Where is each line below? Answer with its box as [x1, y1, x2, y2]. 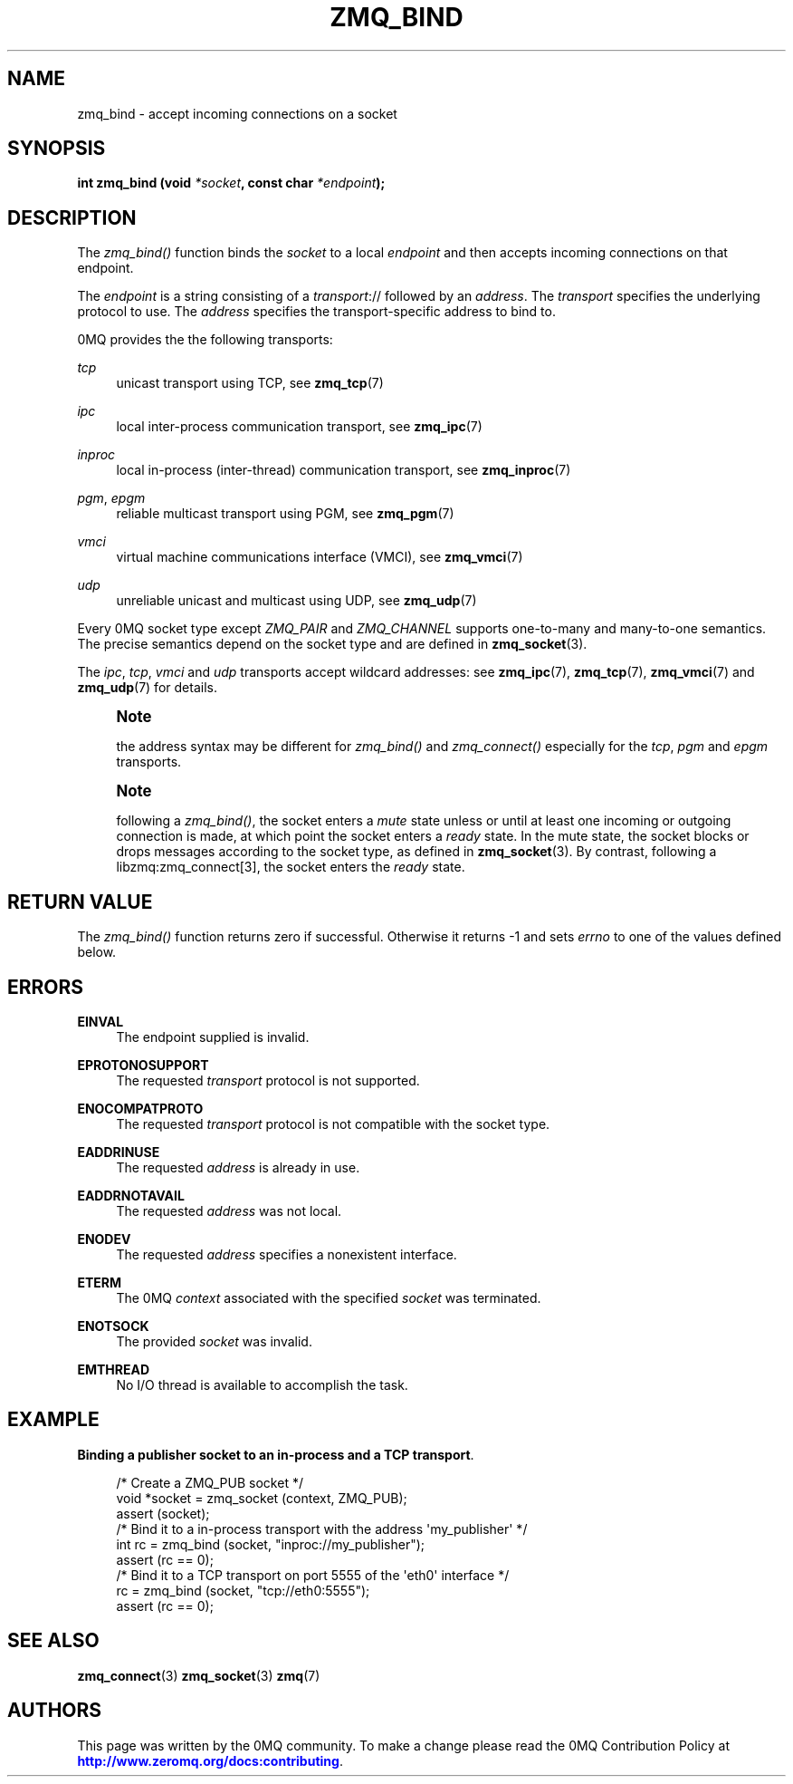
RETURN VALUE [7, 890, 153, 913]
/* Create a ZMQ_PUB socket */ [116, 1474, 303, 1490]
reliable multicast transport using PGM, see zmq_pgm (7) [116, 506, 454, 522]
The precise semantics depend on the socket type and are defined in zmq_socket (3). [77, 636, 588, 652]
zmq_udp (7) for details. [77, 680, 217, 696]
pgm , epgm [77, 490, 146, 506]
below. [77, 944, 117, 960]
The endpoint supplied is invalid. [116, 1028, 310, 1045]
